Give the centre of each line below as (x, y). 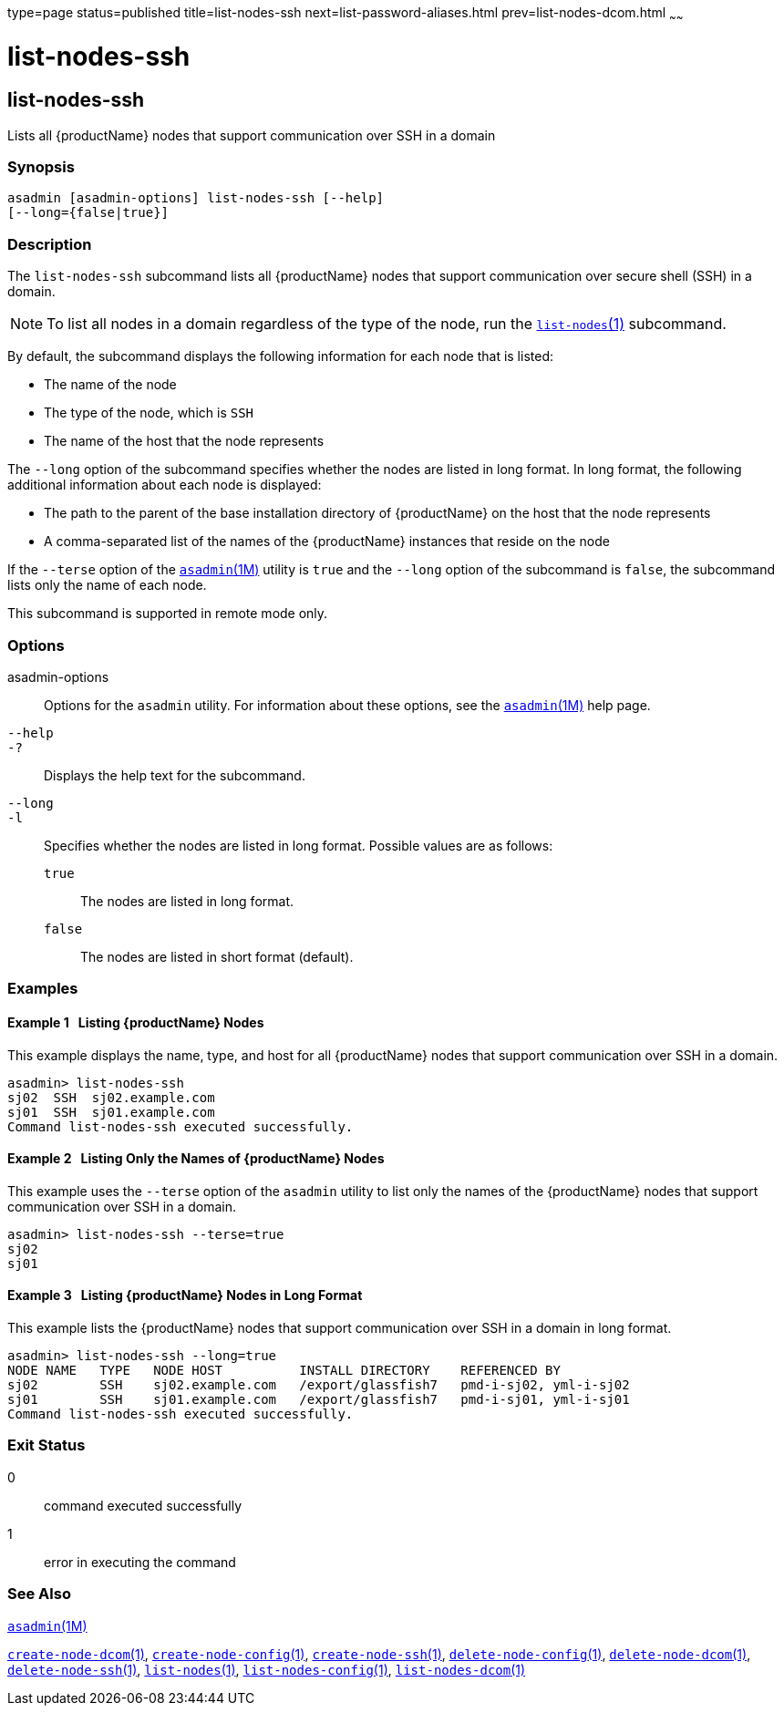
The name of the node (110, 385)
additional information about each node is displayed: (165, 485)
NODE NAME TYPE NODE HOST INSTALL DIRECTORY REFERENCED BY (284, 1370)
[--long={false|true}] (88, 213)
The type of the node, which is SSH (149, 413)
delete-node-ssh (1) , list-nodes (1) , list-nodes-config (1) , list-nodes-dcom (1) (267, 1669)
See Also (39, 1594)
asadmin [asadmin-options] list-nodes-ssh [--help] (196, 198)
